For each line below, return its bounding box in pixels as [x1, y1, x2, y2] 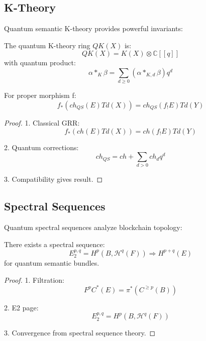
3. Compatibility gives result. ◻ [4, 174, 103, 184]
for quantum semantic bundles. [4, 257, 99, 268]
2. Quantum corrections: [4, 142, 79, 152]
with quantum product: [4, 57, 76, 68]
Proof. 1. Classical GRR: [4, 117, 80, 128]
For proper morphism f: [4, 90, 76, 100]
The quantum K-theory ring [4, 40, 90, 50]
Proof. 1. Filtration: [4, 274, 64, 285]
